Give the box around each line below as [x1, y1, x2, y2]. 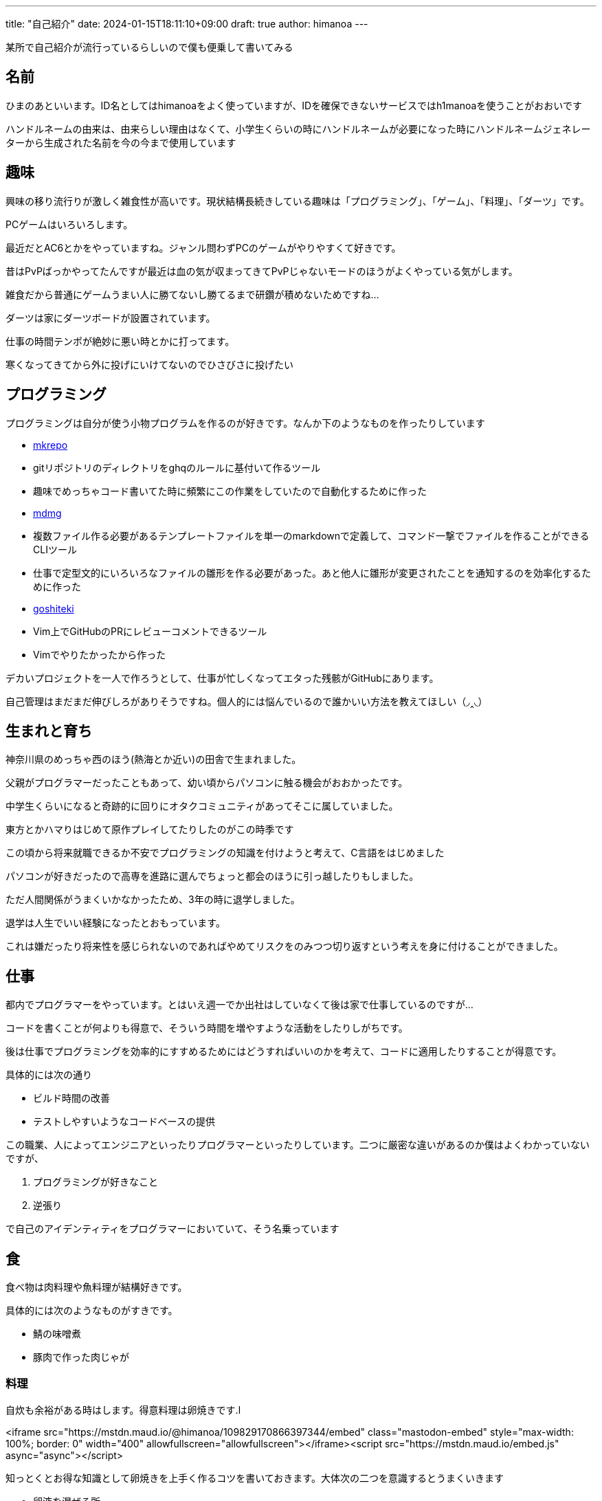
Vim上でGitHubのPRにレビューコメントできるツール [33, 625, 267, 637]
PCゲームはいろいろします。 [5, 218, 133, 230]
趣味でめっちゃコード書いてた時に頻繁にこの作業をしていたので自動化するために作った [33, 485, 427, 497]
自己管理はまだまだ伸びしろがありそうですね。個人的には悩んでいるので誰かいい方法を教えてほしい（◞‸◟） [5, 695, 488, 707]
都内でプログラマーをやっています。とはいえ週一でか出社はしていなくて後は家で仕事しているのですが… [5, 999, 473, 1011]
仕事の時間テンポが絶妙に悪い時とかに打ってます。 [5, 335, 235, 347]
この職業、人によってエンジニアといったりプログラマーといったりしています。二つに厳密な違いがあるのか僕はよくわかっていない [5, 1139, 590, 1151]
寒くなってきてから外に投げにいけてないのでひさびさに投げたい [5, 358, 293, 370]
